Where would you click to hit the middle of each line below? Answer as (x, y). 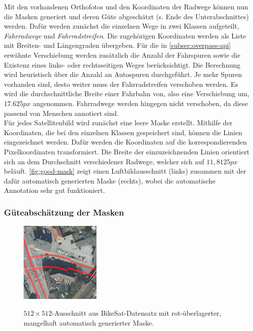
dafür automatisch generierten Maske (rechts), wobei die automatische (110, 180)
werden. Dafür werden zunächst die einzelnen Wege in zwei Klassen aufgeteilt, (122, 26)
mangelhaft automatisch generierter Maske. (89, 322)
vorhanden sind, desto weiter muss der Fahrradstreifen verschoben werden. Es (121, 84)
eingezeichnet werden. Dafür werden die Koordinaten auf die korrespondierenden (126, 142)
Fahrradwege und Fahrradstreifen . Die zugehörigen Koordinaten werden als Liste (125, 35)
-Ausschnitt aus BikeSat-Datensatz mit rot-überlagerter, (137, 313)
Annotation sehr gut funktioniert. (55, 190)
